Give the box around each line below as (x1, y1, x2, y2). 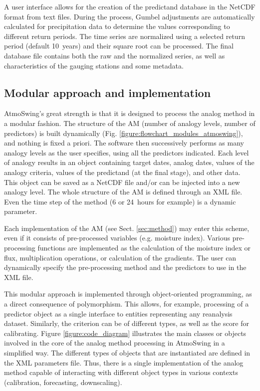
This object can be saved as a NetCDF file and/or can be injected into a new (4, 176, 240, 187)
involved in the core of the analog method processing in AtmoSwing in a (4, 337, 225, 348)
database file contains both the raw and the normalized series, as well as (4, 50, 225, 60)
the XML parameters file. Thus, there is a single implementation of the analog (4, 357, 244, 367)
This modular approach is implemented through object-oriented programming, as (4, 288, 252, 299)
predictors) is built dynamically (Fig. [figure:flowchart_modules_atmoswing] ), (4, 127, 243, 138)
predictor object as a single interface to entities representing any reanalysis (4, 308, 233, 318)
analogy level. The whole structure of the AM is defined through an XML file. (4, 186, 243, 197)
